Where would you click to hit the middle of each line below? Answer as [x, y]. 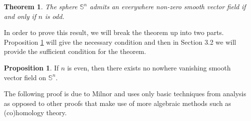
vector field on [25, 77]
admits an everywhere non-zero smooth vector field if [168, 6]
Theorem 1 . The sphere [41, 6]
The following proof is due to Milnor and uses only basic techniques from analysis [125, 94]
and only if [20, 16]
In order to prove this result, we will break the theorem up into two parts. [114, 32]
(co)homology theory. [35, 112]
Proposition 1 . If [31, 67]
